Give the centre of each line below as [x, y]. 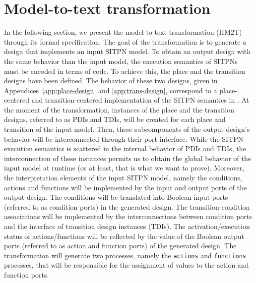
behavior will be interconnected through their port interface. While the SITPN [124, 139]
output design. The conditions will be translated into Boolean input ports [116, 197]
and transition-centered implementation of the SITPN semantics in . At [140, 100]
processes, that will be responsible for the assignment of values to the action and [127, 265]
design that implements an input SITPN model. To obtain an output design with [128, 51]
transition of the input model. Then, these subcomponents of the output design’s [127, 129]
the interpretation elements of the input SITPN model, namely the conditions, [123, 178]
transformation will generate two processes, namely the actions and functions [125, 255]
